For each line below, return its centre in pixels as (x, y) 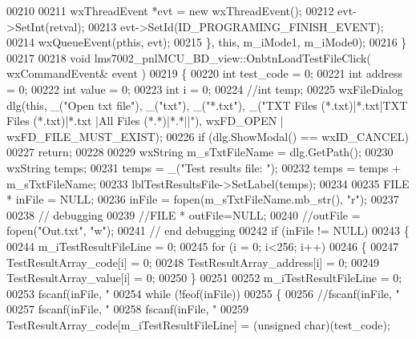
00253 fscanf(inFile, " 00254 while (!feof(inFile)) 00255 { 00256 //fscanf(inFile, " (203, 293)
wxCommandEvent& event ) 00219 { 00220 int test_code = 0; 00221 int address (204, 73)
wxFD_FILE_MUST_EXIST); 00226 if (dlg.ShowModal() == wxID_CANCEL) (208, 136)
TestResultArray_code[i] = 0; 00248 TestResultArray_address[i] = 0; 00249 (193, 262)
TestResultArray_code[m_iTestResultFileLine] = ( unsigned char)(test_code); (198, 324)
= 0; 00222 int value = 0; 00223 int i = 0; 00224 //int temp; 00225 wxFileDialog (205, 89)
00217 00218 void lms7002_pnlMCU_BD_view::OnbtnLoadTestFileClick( (189, 57)
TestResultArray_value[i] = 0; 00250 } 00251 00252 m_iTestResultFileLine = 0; (204, 278)
